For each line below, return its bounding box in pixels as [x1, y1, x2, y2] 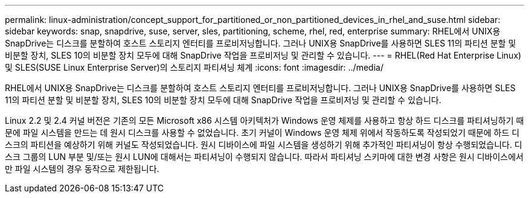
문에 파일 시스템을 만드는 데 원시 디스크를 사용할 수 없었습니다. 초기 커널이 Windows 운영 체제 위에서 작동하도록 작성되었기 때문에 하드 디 [5, 127, 520, 138]
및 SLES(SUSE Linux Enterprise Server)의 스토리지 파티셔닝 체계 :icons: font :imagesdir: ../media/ [5, 62, 383, 72]
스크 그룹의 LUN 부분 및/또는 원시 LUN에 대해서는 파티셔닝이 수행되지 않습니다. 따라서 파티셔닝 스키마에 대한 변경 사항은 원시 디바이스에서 [5, 152, 524, 162]
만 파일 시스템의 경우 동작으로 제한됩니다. [5, 164, 159, 174]
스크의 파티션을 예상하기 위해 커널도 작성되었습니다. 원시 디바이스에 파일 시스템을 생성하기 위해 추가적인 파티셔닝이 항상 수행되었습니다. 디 [5, 139, 522, 150]
